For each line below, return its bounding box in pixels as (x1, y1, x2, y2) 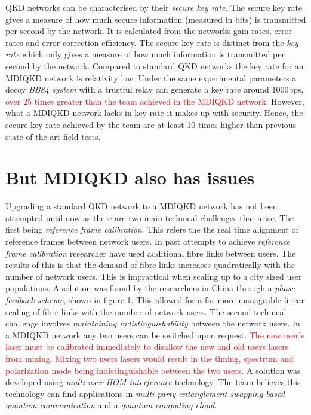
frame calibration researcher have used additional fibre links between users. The (5, 246, 296, 259)
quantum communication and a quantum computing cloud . (5, 399, 217, 411)
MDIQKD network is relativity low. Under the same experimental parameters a (5, 71, 297, 84)
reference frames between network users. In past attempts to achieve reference (5, 235, 290, 248)
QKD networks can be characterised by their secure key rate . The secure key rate (5, 1, 303, 13)
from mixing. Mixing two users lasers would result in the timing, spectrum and (5, 352, 294, 364)
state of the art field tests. (5, 130, 101, 142)
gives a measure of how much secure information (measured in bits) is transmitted (5, 13, 306, 25)
